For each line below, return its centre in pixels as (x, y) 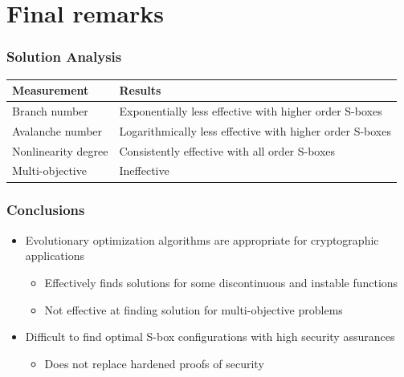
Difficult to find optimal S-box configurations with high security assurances (210, 336)
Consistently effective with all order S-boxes (227, 150)
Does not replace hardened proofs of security (154, 363)
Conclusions (46, 210)
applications (55, 255)
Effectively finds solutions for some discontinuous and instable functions (221, 282)
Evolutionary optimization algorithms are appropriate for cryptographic (202, 239)
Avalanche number (57, 130)
